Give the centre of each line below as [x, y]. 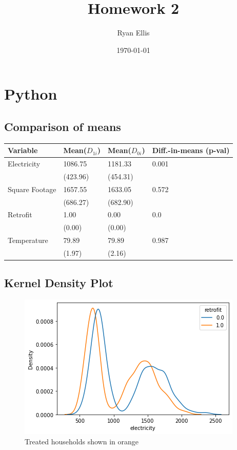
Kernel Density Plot [59, 283]
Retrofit [20, 214]
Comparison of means [63, 126]
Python [31, 94]
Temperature [28, 240]
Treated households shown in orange [82, 441]
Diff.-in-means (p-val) [191, 150]
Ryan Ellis [133, 33]
